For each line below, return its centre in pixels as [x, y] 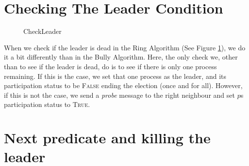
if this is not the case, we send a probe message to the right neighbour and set [119, 95]
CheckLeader [42, 31]
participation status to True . [47, 104]
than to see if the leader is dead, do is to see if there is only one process [110, 66]
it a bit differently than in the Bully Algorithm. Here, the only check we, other [121, 57]
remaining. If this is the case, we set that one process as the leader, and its [115, 76]
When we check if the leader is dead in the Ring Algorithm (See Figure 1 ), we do [125, 47]
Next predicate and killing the [107, 138]
